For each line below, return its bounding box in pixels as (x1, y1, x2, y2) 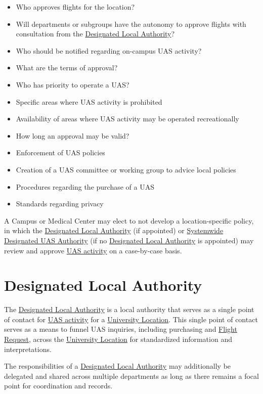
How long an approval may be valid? (16, 130, 129, 141)
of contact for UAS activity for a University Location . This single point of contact (4, 314, 258, 324)
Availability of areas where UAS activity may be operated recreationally (16, 113, 239, 124)
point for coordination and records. (4, 380, 113, 391)
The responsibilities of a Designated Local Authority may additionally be (4, 361, 231, 371)
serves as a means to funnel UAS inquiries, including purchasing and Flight (4, 324, 237, 334)
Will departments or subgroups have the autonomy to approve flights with (16, 18, 246, 29)
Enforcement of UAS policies (16, 147, 105, 158)
